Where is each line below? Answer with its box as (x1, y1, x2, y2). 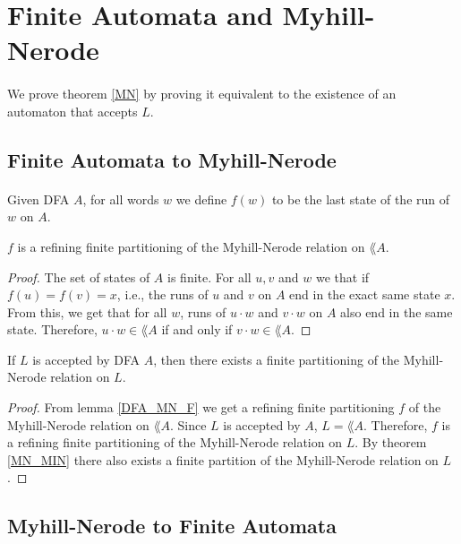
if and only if (161, 320, 233, 339)
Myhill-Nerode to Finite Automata (7, 512, 337, 540)
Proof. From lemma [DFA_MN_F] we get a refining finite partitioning (7, 398, 395, 417)
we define (175, 189, 227, 208)
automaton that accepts (7, 101, 138, 120)
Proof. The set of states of (7, 267, 150, 286)
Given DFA (7, 189, 70, 208)
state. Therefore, (7, 320, 98, 339)
